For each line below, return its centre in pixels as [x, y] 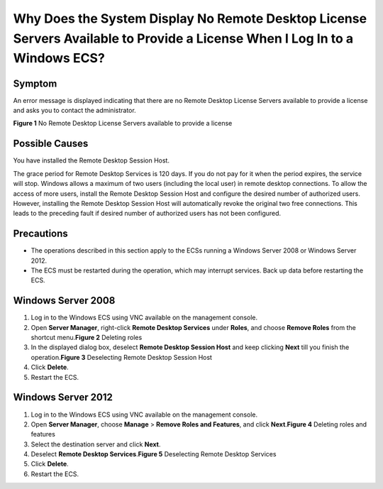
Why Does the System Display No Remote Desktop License [190, 18]
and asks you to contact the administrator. [74, 111]
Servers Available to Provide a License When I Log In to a [183, 38]
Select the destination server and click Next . [96, 444]
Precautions [41, 234]
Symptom [35, 83]
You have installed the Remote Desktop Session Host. [91, 160]
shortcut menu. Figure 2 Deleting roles [87, 338]
